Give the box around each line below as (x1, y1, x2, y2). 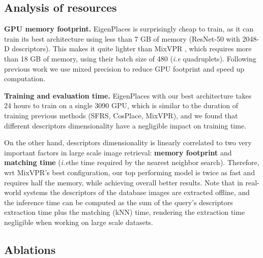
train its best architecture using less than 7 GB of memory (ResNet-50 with (4, 33, 240, 44)
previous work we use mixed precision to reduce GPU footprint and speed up (4, 63, 245, 74)
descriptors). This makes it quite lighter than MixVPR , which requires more (12, 43, 252, 54)
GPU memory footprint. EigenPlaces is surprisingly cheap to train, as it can (4, 23, 254, 34)
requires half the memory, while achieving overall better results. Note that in (4, 177, 243, 187)
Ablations (4, 241, 56, 257)
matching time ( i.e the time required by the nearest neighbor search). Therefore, (4, 157, 259, 168)
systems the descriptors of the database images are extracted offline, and (23, 187, 250, 198)
